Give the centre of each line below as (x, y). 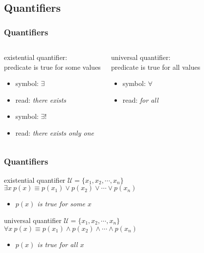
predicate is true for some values (52, 67)
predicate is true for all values (156, 67)
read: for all (140, 99)
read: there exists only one (55, 132)
